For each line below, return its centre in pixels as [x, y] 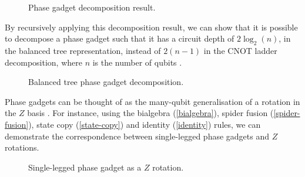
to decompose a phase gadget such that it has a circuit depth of [120, 38]
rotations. [22, 147]
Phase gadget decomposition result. [92, 7]
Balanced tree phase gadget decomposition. [106, 82]
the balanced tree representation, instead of [83, 50]
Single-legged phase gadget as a [85, 167]
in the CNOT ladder [240, 50]
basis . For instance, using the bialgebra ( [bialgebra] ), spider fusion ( [150, 113]
